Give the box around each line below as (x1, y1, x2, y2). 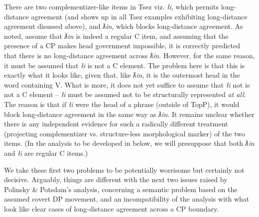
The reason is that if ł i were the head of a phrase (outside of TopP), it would (4, 99, 240, 109)
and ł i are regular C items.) (4, 147, 88, 158)
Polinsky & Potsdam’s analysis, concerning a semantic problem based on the (4, 184, 238, 194)
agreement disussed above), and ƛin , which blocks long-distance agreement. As (4, 21, 243, 31)
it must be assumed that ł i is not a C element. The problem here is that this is (4, 60, 245, 70)
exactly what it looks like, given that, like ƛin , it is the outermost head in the (4, 70, 240, 80)
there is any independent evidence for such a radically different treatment (4, 118, 228, 129)
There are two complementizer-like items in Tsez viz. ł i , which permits (4, 1, 219, 11)
